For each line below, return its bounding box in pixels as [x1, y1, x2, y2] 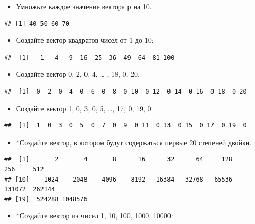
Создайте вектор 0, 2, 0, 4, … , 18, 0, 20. [16, 69, 140, 79]
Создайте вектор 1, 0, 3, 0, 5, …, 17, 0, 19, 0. [16, 103, 153, 113]
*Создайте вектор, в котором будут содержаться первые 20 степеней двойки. [16, 137, 252, 147]
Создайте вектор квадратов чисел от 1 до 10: [16, 35, 154, 46]
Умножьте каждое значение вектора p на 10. [16, 1, 152, 11]
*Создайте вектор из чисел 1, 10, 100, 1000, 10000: [16, 210, 173, 221]
